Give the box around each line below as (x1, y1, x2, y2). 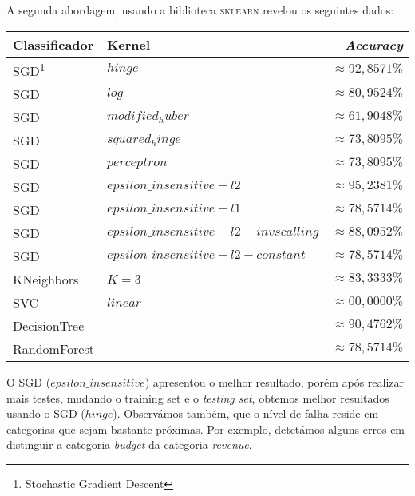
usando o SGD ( (6, 405, 85, 422)
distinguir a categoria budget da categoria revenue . (6, 436, 252, 453)
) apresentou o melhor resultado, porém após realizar (144, 373, 405, 390)
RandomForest (13, 339, 94, 358)
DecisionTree (13, 315, 85, 335)
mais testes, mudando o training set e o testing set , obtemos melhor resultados (6, 389, 389, 406)
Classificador (13, 34, 94, 54)
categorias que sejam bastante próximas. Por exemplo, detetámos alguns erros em (6, 420, 405, 437)
